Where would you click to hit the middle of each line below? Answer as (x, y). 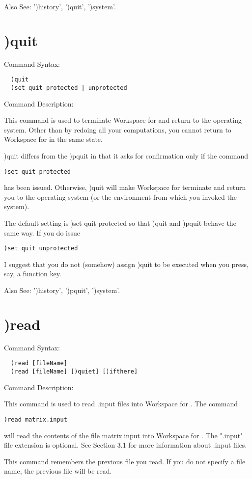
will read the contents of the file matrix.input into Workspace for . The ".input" (124, 435)
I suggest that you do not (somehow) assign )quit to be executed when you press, (126, 264)
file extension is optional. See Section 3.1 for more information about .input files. (126, 445)
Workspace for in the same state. (53, 139)
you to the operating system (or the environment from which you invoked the (120, 197)
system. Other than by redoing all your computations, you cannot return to (118, 129)
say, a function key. (33, 274)
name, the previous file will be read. (58, 471)
